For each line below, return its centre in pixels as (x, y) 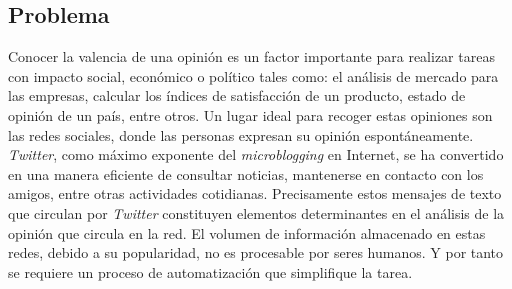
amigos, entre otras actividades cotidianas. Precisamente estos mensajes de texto (255, 193)
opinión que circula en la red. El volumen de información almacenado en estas (247, 232)
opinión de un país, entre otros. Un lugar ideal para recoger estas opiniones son (250, 114)
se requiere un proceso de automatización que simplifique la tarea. (210, 271)
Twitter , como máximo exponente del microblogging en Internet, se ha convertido (256, 154)
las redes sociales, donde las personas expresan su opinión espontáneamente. (241, 134)
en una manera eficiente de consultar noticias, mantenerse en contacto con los (246, 173)
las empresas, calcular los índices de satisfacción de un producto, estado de (237, 95)
